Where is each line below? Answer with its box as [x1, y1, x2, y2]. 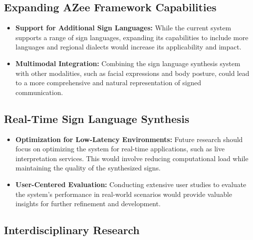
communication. [15, 87, 63, 97]
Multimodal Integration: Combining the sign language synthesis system [15, 58, 240, 68]
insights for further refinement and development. [15, 198, 161, 209]
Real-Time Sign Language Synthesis [4, 111, 189, 126]
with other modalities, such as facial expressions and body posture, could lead [15, 68, 250, 78]
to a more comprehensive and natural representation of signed [15, 77, 201, 88]
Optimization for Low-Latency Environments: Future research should [15, 134, 243, 144]
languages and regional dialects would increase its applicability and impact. [15, 42, 242, 52]
